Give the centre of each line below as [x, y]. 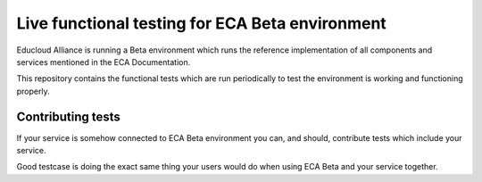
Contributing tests [68, 116]
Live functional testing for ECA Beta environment [202, 23]
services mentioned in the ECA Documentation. [104, 62]
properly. [33, 91]
